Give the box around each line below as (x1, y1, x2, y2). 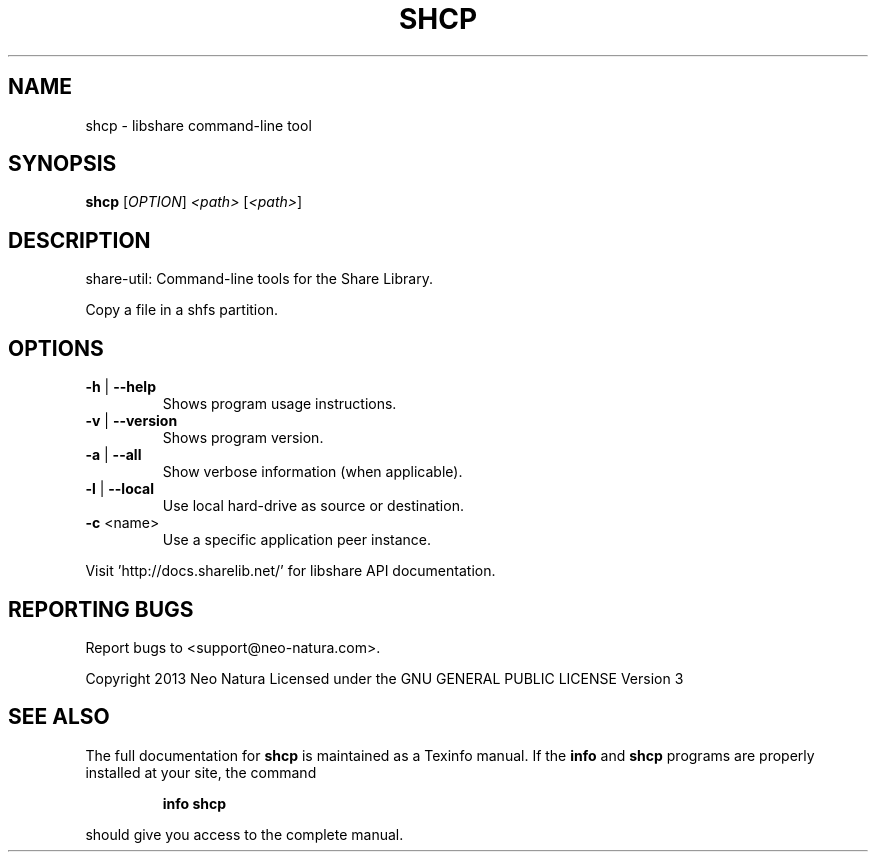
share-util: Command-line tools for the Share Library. (85, 270, 433, 288)
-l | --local (85, 480, 155, 498)
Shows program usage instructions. (162, 395, 397, 413)
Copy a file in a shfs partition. (85, 301, 278, 319)
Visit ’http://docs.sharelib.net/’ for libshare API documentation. (85, 562, 496, 580)
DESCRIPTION (8, 227, 151, 253)
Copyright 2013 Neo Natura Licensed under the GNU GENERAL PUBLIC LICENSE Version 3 (85, 669, 684, 687)
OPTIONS (8, 335, 104, 361)
